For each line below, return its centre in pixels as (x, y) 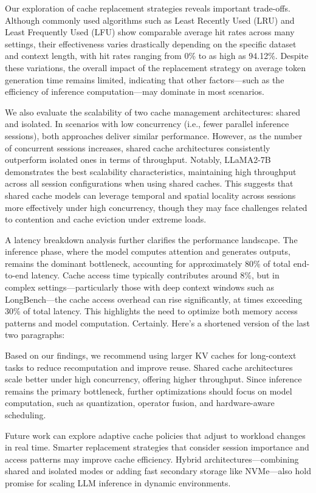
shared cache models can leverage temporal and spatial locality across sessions (150, 195)
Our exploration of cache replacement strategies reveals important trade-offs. (148, 8)
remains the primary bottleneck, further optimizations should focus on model (149, 391)
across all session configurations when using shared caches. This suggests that (149, 183)
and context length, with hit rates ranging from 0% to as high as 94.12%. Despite (157, 56)
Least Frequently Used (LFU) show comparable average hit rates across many (150, 32)
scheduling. (26, 415)
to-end (17, 275)
